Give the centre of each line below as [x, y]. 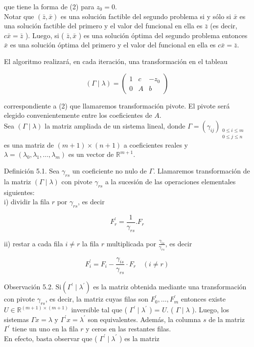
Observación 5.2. [29, 287]
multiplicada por [131, 243]
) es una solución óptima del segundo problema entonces [163, 35]
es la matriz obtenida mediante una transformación [170, 287]
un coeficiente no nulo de [109, 171]
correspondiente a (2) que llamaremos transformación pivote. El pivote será [117, 105]
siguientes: [19, 192]
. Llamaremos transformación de [202, 171]
